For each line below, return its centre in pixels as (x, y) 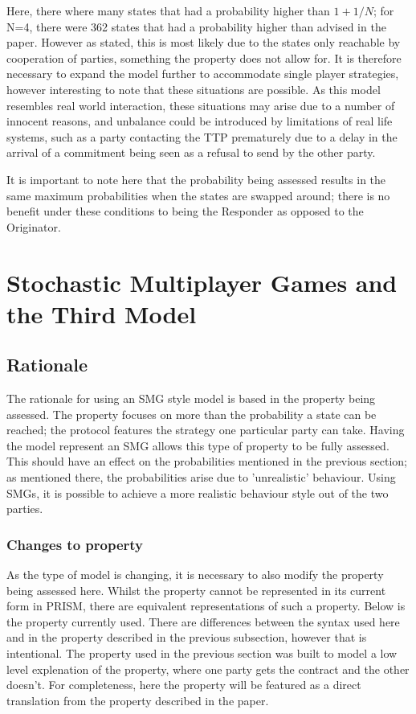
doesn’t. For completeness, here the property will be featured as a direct (184, 685)
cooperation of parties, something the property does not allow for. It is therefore (204, 57)
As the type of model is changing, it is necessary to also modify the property (195, 574)
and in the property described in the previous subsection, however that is (187, 637)
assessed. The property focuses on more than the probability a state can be (192, 414)
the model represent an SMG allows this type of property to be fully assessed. (198, 445)
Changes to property (75, 544)
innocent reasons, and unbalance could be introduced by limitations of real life (200, 121)
